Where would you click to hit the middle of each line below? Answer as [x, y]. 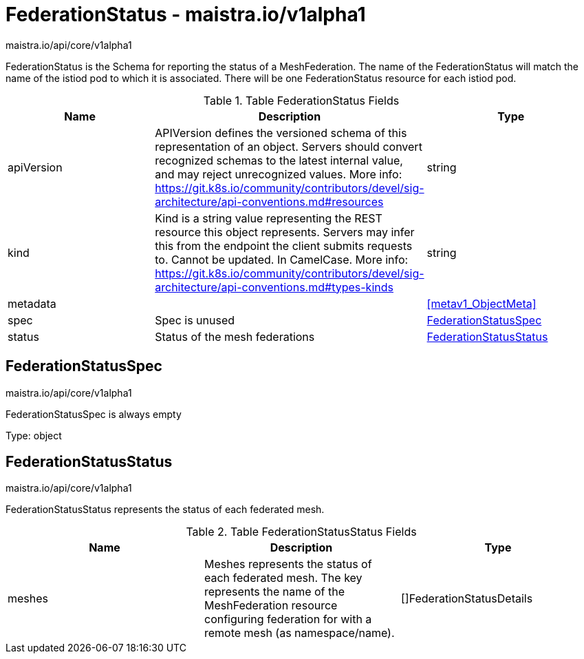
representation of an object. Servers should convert [289, 146]
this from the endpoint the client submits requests [284, 245]
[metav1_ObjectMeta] [482, 303]
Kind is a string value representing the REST [269, 218]
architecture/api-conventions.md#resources [269, 201]
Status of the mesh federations [235, 336]
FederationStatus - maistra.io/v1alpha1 [186, 14]
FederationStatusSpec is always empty [94, 414]
